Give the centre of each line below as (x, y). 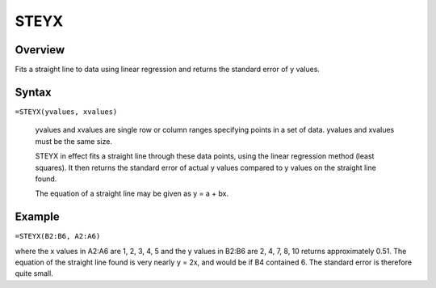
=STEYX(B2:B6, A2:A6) (58, 236)
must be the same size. (74, 141)
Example (37, 217)
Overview (40, 50)
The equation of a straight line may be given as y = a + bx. (132, 193)
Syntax (33, 92)
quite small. (34, 273)
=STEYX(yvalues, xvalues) (66, 112)
